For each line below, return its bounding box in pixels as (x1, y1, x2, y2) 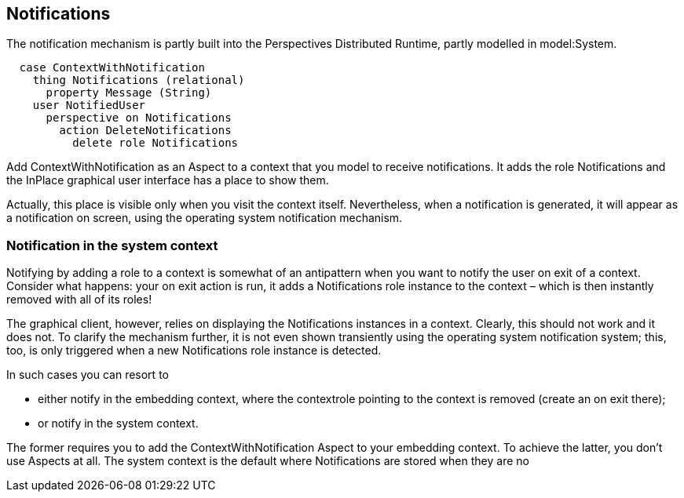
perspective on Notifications (46, 111, 232, 125)
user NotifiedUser (32, 99, 146, 112)
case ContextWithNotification (19, 61, 205, 75)
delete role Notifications (72, 136, 239, 150)
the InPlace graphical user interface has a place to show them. (6, 173, 329, 187)
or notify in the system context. (38, 416, 199, 431)
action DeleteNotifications (59, 124, 232, 137)
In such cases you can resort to (6, 368, 169, 382)
